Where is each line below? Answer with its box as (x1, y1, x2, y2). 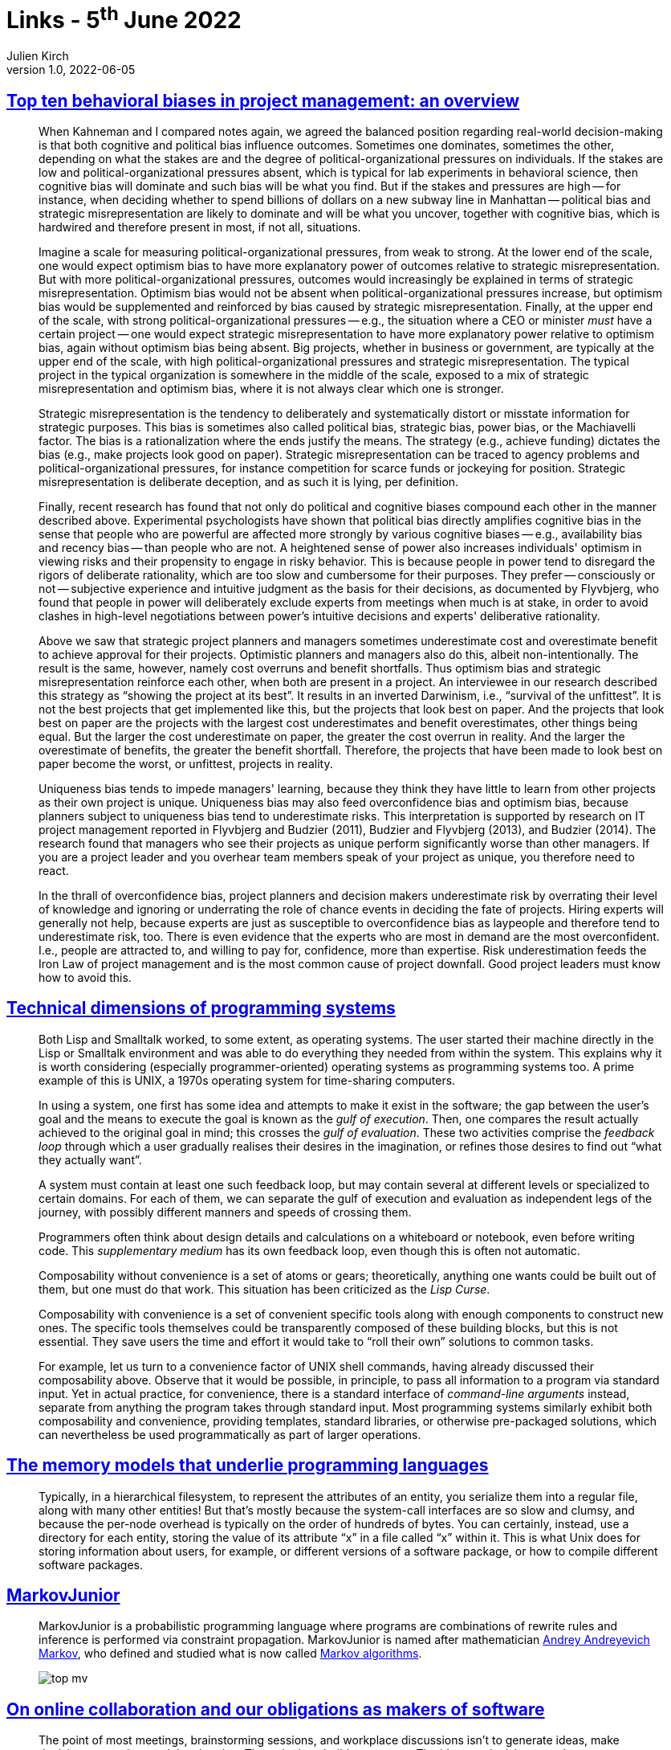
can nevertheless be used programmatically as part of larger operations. (39, 1427, 421, 1441)
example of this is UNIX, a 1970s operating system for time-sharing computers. (39, 1073, 456, 1087)
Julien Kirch (6, 49, 69, 63)
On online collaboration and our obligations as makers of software (6, 1699, 545, 1719)
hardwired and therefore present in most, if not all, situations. (39, 219, 361, 234)
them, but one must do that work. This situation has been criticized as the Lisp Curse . (39, 1282, 490, 1296)
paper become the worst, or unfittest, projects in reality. (39, 756, 333, 771)
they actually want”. (39, 1152, 142, 1167)
